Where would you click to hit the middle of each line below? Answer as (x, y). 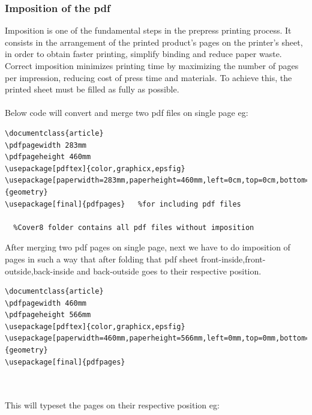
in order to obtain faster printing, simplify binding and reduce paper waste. (143, 54)
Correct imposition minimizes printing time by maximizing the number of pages (152, 65)
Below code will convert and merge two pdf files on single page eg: (127, 113)
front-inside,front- (233, 259)
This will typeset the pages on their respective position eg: (112, 405)
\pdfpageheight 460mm (48, 157)
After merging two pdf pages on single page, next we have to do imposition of (148, 247)
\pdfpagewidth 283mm (46, 145)
